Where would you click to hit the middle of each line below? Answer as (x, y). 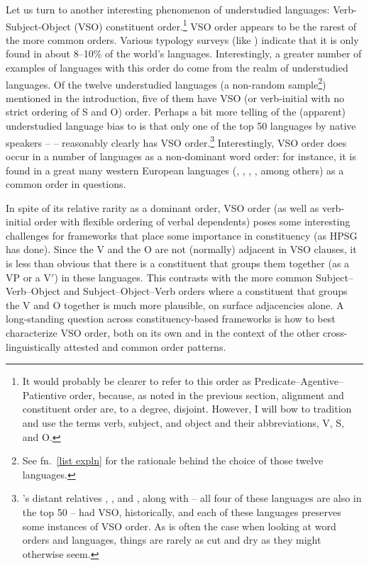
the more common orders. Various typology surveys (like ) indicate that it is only (182, 39)
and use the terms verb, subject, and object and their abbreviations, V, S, (183, 423)
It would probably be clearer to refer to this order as (137, 381)
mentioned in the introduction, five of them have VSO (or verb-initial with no (175, 97)
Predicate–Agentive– (299, 381)
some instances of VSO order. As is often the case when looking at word (179, 526)
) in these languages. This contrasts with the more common (183, 277)
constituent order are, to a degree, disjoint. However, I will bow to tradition (187, 409)
